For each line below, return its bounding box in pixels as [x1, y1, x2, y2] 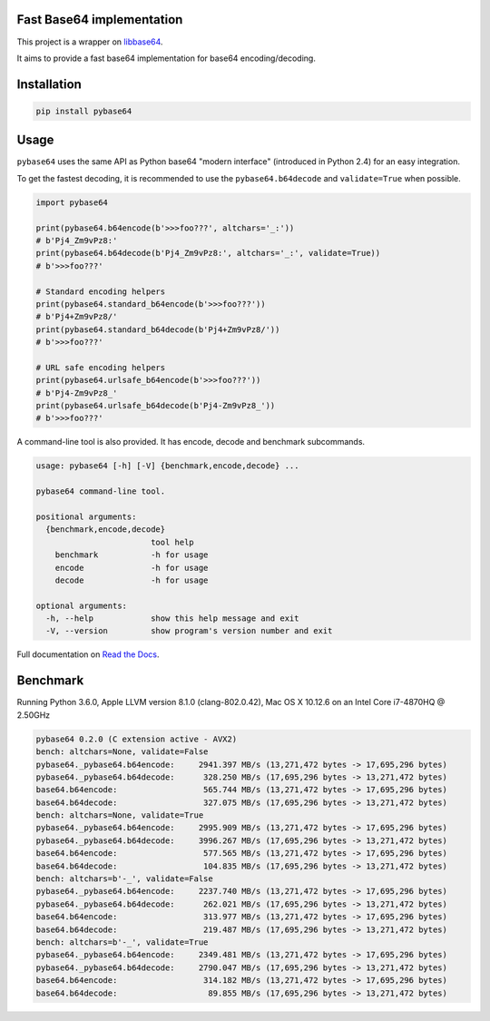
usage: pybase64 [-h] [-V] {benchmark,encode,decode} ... [35, 461, 299, 471]
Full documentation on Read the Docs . [16, 649, 160, 660]
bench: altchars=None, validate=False [35, 747, 209, 757]
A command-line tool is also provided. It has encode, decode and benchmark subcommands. [16, 437, 366, 447]
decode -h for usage [54, 574, 209, 585]
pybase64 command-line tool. [35, 486, 166, 496]
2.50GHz [16, 709, 51, 721]
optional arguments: [35, 600, 127, 611]
